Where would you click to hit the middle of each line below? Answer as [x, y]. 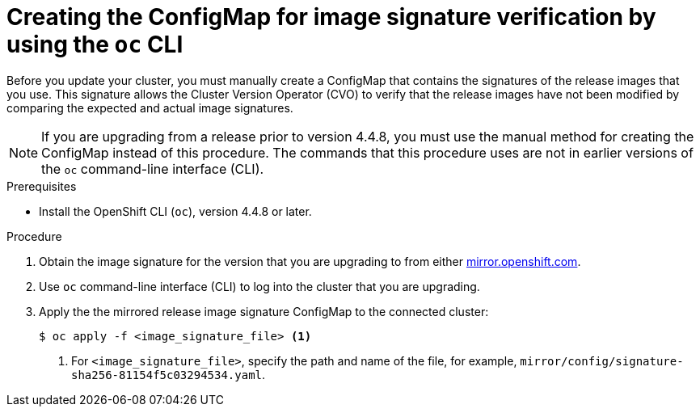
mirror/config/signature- [602, 361]
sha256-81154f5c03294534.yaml [167, 375]
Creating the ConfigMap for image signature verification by [331, 17]
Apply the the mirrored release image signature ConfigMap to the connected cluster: [264, 311]
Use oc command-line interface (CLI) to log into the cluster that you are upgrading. [259, 286]
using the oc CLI [95, 44]
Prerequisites [42, 186]
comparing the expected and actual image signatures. [150, 107]
